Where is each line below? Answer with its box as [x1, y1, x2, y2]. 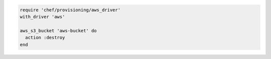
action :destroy [25, 35, 65, 41]
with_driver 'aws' [20, 14, 65, 19]
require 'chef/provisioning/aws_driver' [20, 7, 120, 12]
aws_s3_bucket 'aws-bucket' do [20, 28, 97, 33]
